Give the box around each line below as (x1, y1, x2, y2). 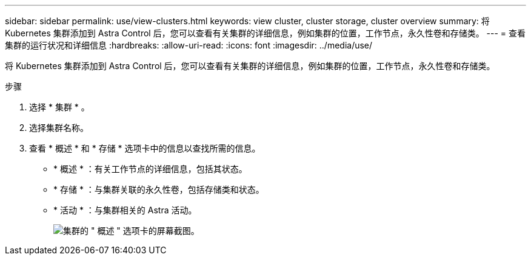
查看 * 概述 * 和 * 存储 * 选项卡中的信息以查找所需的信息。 (29, 143, 261, 153)
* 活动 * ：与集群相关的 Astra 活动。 (53, 205, 197, 215)
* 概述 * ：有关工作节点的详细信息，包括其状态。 (53, 164, 247, 174)
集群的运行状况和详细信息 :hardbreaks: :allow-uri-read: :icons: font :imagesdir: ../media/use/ (5, 40, 373, 50)
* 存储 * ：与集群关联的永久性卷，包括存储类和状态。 (53, 184, 264, 195)
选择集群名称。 (29, 122, 88, 133)
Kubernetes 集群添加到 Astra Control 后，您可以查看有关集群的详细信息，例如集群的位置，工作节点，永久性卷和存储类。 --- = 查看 (5, 28, 526, 38)
